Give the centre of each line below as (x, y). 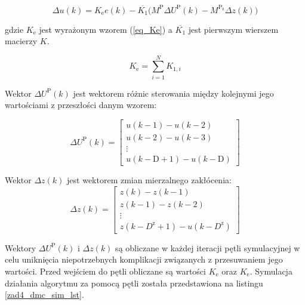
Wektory (21, 247)
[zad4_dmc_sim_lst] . (44, 295)
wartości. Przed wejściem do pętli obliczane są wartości (105, 271)
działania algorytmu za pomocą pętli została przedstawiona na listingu (134, 283)
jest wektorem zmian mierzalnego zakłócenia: (149, 180)
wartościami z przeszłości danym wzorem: (81, 105)
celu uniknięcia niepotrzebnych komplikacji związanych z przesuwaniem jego (144, 259)
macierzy (21, 41)
